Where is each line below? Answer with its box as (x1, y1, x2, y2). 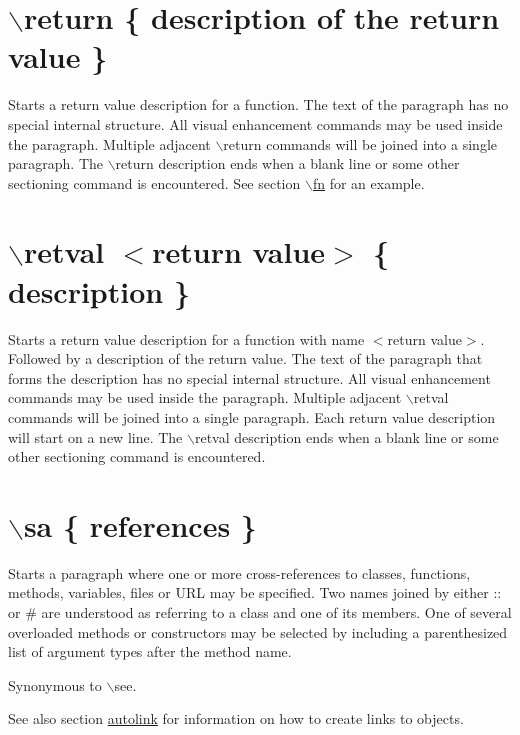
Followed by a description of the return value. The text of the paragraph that (8, 348, 483, 369)
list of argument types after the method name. (8, 641, 292, 662)
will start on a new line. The (8, 426, 183, 447)
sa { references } (23, 504, 257, 545)
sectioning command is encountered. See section (8, 172, 301, 193)
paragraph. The (8, 153, 103, 174)
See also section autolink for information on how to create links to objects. (8, 708, 464, 729)
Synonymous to (8, 674, 102, 695)
